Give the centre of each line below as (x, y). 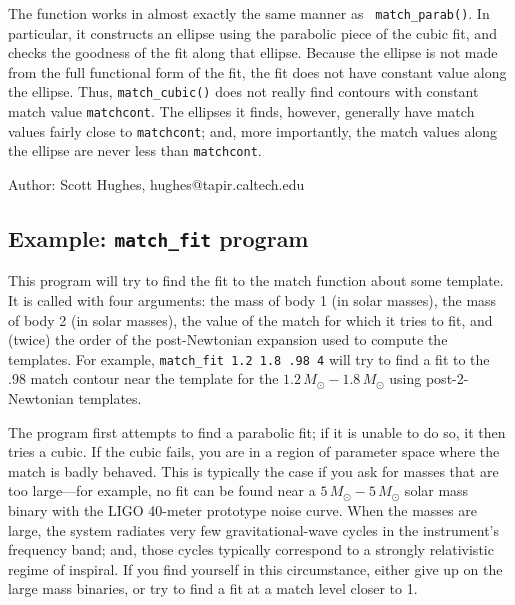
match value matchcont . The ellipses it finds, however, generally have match (241, 111)
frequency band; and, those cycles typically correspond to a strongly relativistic (251, 549)
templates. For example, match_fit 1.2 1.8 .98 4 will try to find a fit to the (249, 358)
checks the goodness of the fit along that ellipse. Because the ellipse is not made (253, 52)
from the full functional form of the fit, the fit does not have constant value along (257, 71)
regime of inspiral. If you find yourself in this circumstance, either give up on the (255, 568)
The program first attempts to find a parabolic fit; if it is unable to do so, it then (257, 431)
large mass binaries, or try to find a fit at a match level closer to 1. (213, 588)
